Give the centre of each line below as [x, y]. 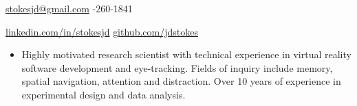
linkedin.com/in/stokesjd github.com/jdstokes [102, 31]
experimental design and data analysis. [104, 94]
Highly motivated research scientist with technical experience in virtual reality [186, 54]
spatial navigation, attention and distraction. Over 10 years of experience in [181, 81]
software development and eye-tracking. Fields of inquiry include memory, [177, 67]
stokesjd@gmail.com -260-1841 [69, 8]
